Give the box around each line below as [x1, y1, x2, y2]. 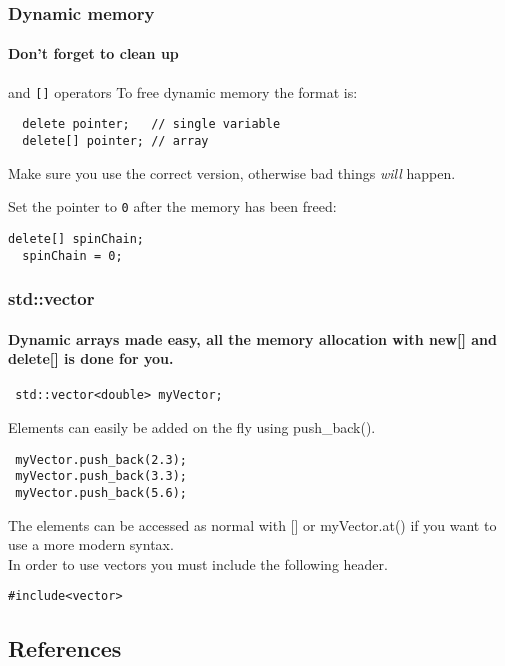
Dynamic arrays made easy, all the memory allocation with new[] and [8, 328, 497, 349]
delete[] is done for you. [8, 348, 174, 369]
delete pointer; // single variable [22, 117, 281, 132]
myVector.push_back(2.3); [15, 452, 187, 467]
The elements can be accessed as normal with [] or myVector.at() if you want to [8, 514, 497, 535]
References [8, 633, 122, 664]
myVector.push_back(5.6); [15, 485, 187, 500]
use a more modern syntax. [8, 534, 174, 555]
